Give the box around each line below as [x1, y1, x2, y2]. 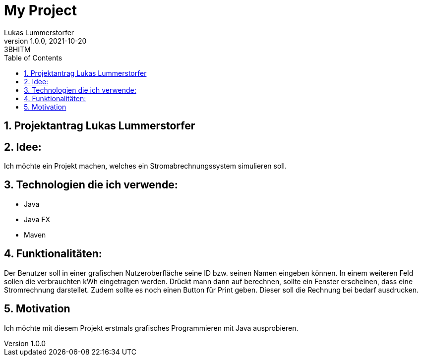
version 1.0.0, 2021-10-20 [4, 36, 87, 45]
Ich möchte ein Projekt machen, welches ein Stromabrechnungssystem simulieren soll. [4, 162, 287, 171]
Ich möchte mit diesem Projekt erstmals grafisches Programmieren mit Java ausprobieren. [4, 323, 299, 332]
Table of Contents [4, 53, 62, 62]
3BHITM [4, 45, 31, 54]
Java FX [24, 215, 51, 224]
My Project [4, 2, 77, 19]
